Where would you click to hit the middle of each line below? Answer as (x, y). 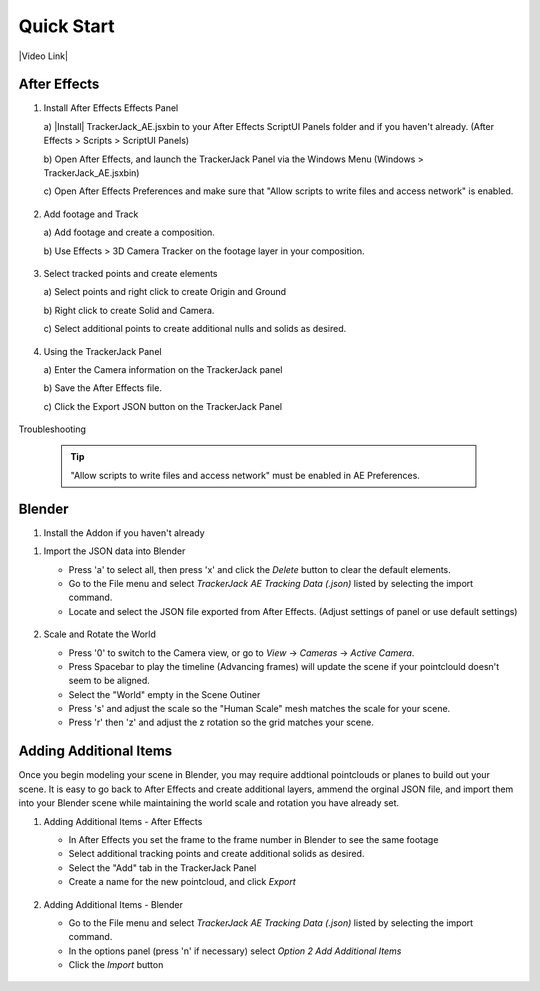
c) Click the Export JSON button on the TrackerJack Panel (163, 406)
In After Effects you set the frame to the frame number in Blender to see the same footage (253, 839)
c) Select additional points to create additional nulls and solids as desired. (195, 329)
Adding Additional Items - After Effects (123, 821)
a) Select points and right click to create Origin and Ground (165, 292)
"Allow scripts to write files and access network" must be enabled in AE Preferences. (245, 475)
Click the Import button (116, 965)
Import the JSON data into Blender (114, 551)
